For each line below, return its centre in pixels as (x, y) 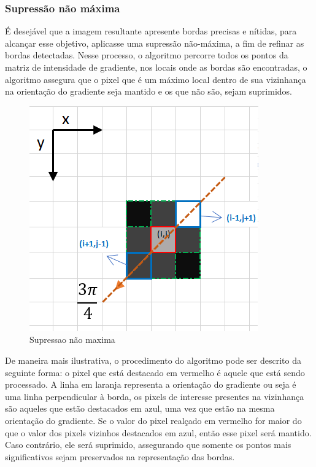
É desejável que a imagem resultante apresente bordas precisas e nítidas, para (151, 31)
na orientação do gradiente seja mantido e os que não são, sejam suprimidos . (149, 91)
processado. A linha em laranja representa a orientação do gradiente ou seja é (151, 384)
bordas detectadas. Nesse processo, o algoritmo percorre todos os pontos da (147, 55)
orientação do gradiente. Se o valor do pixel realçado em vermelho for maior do (153, 420)
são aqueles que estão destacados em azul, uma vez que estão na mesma (140, 408)
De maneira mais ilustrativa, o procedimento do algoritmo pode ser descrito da (153, 360)
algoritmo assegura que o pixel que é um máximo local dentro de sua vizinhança (156, 79)
